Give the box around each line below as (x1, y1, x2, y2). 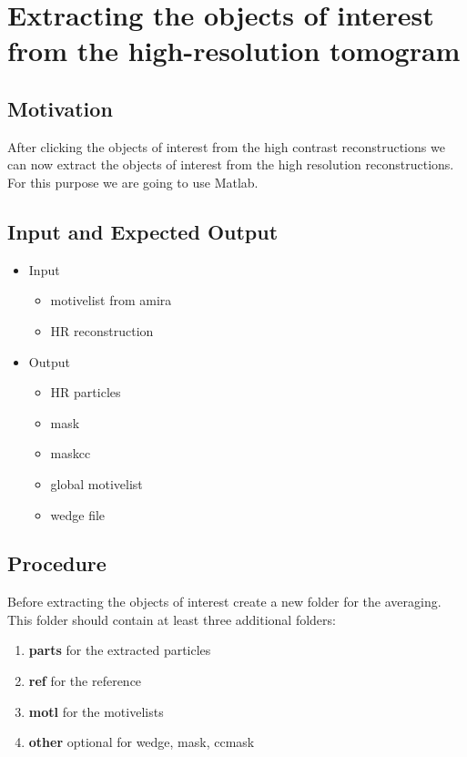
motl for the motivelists (28, 701, 164, 721)
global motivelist (50, 474, 143, 493)
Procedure (7, 549, 107, 578)
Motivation (7, 94, 113, 122)
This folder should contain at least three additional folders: (7, 609, 336, 629)
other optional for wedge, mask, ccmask (28, 732, 255, 752)
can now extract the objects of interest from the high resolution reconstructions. (7, 155, 454, 174)
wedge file (50, 505, 106, 524)
